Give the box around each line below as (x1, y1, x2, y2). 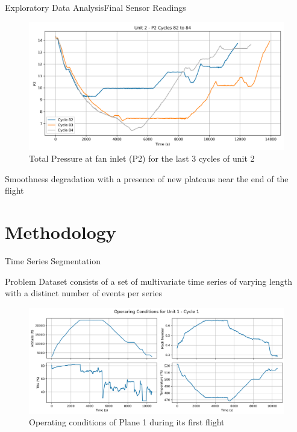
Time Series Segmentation (5, 255, 101, 267)
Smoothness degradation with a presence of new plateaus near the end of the (5, 172, 289, 185)
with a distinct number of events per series (5, 287, 162, 299)
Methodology (5, 220, 116, 244)
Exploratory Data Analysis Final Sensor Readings (5, 1, 186, 13)
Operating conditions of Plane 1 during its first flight (29, 416, 225, 428)
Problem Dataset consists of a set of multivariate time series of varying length (5, 275, 293, 287)
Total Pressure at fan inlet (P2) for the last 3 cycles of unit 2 (29, 152, 255, 165)
